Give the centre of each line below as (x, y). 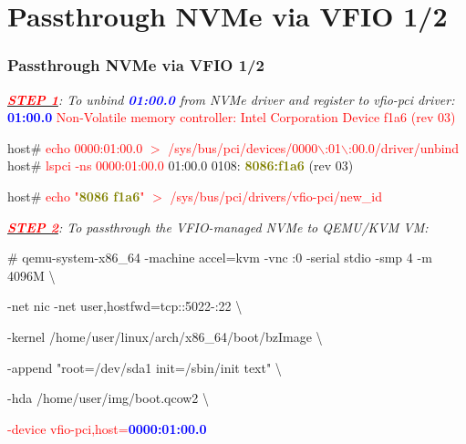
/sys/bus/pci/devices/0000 (243, 147)
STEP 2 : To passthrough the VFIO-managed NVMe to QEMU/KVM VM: (218, 227)
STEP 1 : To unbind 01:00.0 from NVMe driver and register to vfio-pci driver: (231, 99)
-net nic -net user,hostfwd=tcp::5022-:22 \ (125, 306)
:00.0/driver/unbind (404, 147)
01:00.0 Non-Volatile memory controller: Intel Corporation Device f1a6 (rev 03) (232, 117)
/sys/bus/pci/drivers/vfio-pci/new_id (276, 196)
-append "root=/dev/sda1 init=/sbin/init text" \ (145, 367)
